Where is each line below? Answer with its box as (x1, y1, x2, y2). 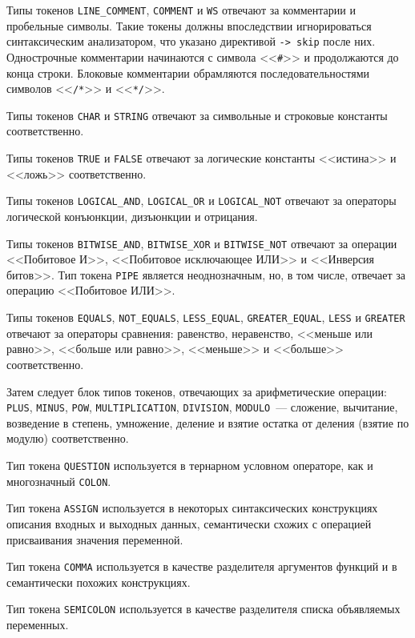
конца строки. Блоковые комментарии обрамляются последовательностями (6, 64, 369, 81)
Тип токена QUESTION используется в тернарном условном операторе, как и (6, 456, 373, 473)
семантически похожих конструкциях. (6, 573, 191, 590)
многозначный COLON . (6, 472, 111, 489)
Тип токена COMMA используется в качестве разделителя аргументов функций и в (6, 558, 397, 575)
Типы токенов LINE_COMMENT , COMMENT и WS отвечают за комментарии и (6, 2, 356, 18)
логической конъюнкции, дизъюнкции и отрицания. (6, 207, 258, 224)
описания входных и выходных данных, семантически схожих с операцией (6, 515, 372, 532)
